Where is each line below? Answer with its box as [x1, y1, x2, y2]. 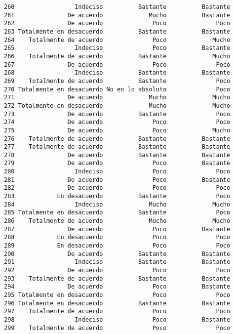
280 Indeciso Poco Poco [4, 168, 231, 175]
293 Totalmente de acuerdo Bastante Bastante [4, 275, 231, 282]
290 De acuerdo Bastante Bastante [4, 250, 231, 257]
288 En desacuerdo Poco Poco [4, 234, 231, 241]
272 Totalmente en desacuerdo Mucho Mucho [4, 102, 231, 109]
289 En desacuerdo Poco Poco [4, 242, 231, 250]
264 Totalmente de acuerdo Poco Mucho [4, 36, 231, 43]
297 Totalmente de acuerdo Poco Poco [4, 308, 231, 315]
